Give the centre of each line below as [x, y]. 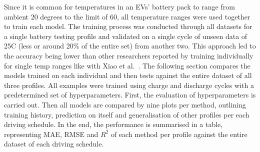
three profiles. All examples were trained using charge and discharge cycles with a [129, 85]
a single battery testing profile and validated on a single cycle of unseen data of [126, 36]
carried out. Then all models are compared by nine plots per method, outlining [125, 104]
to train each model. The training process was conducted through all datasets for [128, 26]
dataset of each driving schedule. [54, 144]
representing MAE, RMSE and [51, 134]
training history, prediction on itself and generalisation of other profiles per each [127, 114]
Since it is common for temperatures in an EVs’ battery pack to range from [119, 6]
